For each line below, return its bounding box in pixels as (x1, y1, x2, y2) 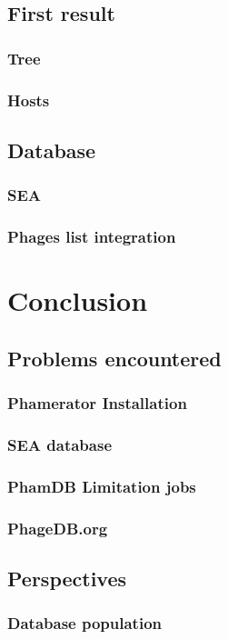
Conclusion (7, 282, 148, 319)
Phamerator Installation (7, 392, 187, 414)
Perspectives (7, 564, 127, 592)
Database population (7, 612, 162, 634)
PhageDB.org (7, 516, 108, 539)
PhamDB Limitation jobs (7, 474, 196, 497)
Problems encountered (7, 344, 222, 372)
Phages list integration (7, 225, 176, 248)
